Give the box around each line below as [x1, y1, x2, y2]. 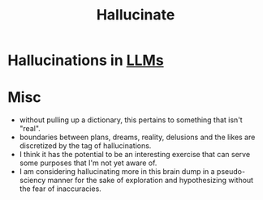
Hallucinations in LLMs [7, 51, 164, 70]
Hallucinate [96, 6, 175, 24]
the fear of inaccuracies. [19, 184, 102, 194]
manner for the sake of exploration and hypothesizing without [47, 176, 253, 185]
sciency [19, 176, 46, 185]
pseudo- [217, 167, 245, 177]
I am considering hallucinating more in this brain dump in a [19, 167, 216, 177]
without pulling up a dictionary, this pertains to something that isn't [19, 115, 243, 125]
